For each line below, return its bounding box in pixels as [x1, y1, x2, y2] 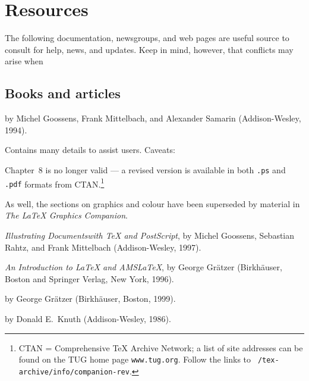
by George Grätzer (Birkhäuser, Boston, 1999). [5, 292, 176, 305]
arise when [5, 55, 43, 67]
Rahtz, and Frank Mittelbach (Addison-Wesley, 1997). [5, 241, 201, 253]
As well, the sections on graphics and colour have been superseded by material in [5, 197, 300, 210]
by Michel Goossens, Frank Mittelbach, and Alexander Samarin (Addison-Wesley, [5, 112, 301, 124]
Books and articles [5, 84, 121, 102]
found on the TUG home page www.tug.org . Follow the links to [18, 353, 251, 366]
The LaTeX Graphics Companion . [5, 209, 128, 221]
